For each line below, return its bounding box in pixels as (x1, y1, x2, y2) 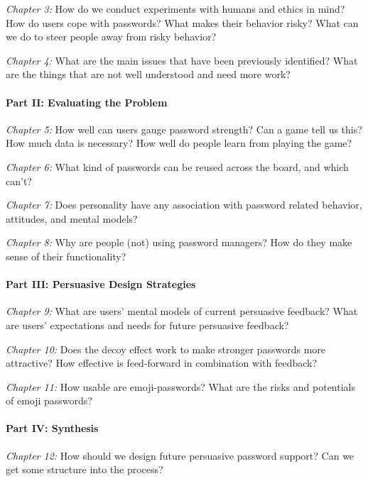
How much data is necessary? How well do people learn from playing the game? (6, 136, 352, 150)
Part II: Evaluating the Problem (6, 94, 168, 109)
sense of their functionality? (6, 248, 126, 263)
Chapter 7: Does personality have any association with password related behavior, (6, 197, 362, 212)
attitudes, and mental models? (6, 211, 138, 226)
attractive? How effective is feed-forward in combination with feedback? (6, 355, 318, 370)
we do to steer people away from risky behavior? (6, 29, 217, 44)
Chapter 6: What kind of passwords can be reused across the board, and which (6, 159, 349, 174)
